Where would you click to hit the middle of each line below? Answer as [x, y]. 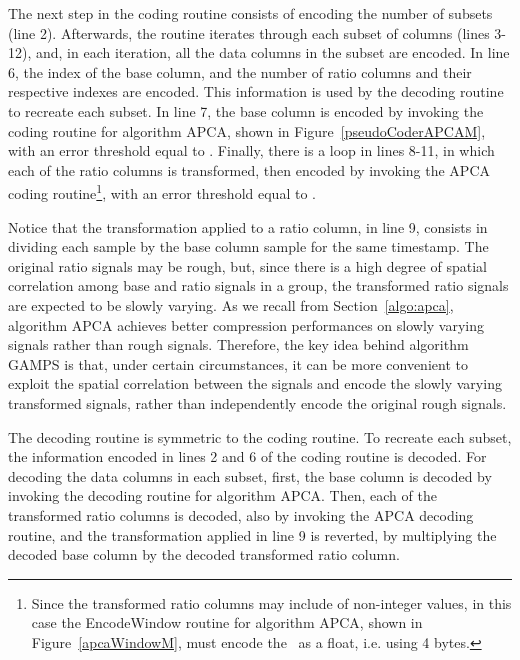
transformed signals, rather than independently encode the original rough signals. [257, 402]
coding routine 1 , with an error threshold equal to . [162, 191]
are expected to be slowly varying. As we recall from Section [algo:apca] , [231, 304]
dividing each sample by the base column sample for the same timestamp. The [248, 246]
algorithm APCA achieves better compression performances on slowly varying [246, 324]
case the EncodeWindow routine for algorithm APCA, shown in [227, 622]
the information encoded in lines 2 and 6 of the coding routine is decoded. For [247, 456]
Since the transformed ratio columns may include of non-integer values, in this [271, 602]
